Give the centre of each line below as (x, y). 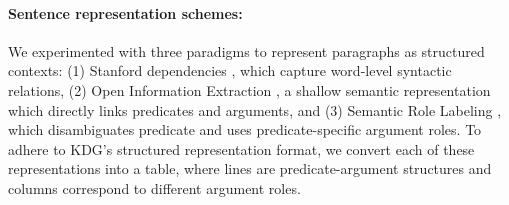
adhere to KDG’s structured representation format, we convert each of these (241, 148)
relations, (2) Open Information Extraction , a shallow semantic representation (249, 89)
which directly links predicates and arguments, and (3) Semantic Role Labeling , (255, 109)
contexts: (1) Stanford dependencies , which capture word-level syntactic (230, 70)
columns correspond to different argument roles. (154, 187)
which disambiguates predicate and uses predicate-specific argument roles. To (245, 129)
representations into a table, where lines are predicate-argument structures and (250, 168)
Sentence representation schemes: (125, 12)
